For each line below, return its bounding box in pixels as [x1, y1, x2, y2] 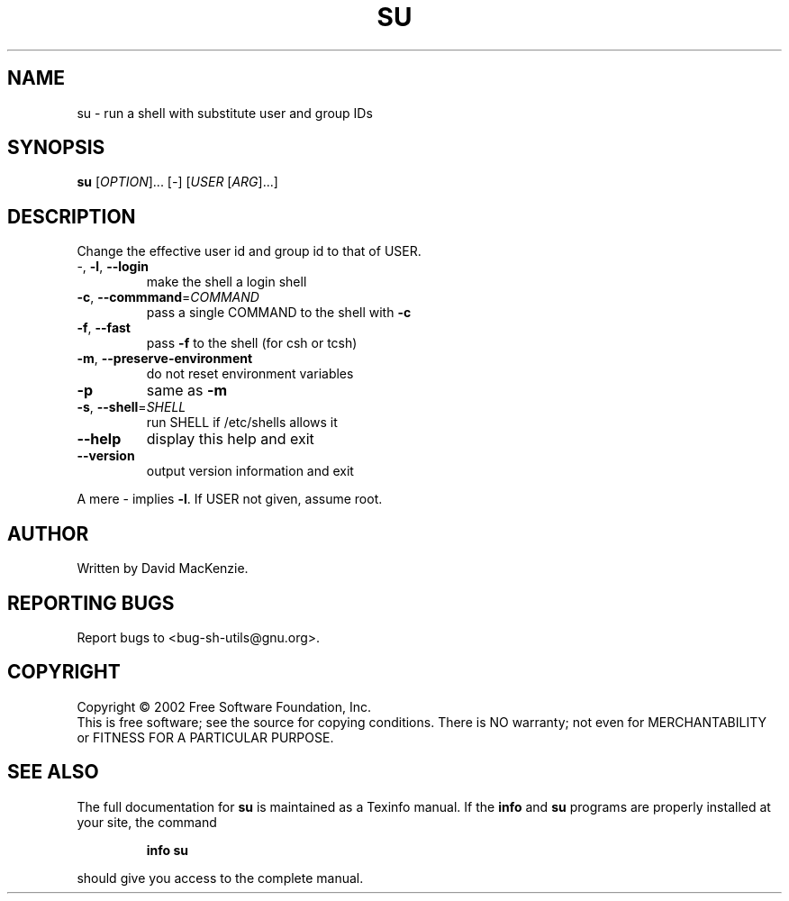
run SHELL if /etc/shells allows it [146, 414, 338, 431]
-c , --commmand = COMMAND [77, 289, 259, 305]
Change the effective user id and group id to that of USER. [77, 243, 422, 259]
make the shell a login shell [146, 274, 307, 290]
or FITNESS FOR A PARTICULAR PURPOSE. [77, 729, 334, 745]
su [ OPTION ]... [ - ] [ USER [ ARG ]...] [77, 174, 278, 190]
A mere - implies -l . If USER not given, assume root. [77, 491, 383, 507]
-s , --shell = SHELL [77, 399, 186, 415]
